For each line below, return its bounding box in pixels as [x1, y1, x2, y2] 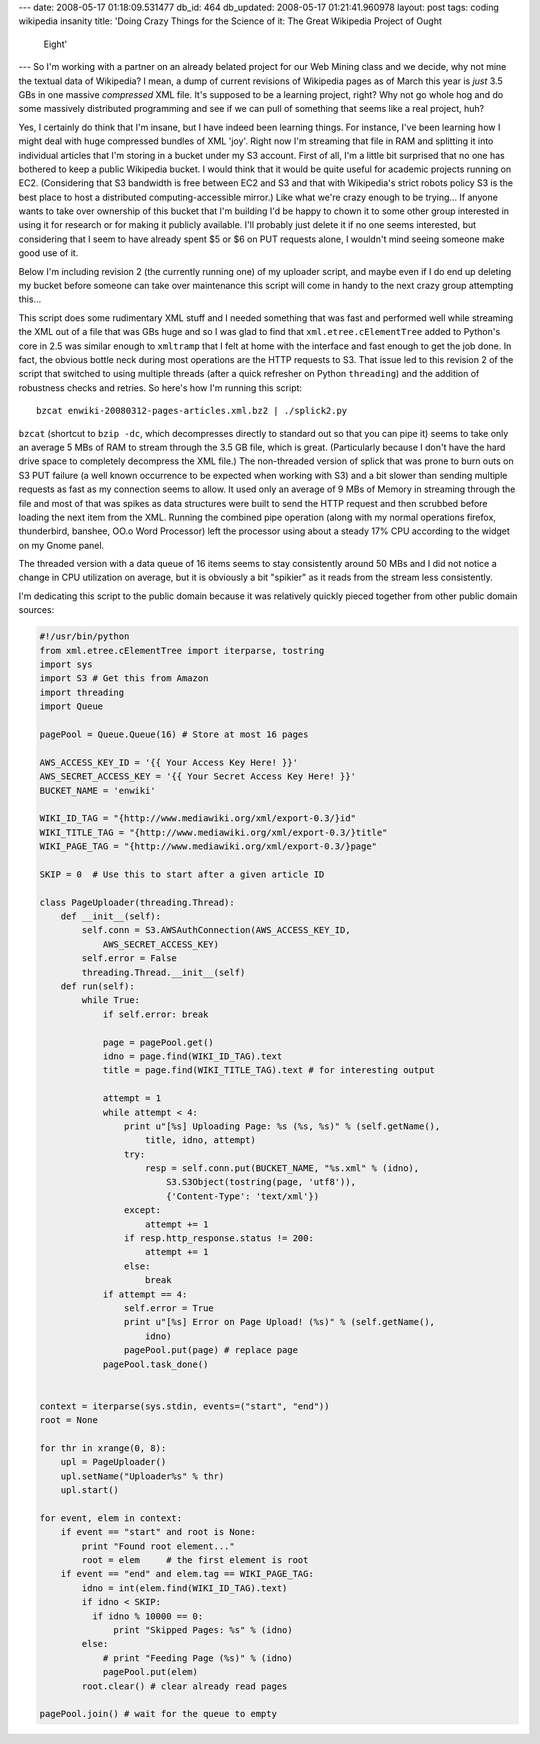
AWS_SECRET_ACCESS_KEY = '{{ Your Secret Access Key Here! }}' [39, 771, 357, 782]
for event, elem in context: [39, 1512, 183, 1524]
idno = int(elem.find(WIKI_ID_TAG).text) [81, 1582, 288, 1594]
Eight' [43, 38, 68, 50]
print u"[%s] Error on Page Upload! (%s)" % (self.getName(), [123, 1316, 435, 1328]
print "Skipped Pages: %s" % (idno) [113, 1624, 294, 1635]
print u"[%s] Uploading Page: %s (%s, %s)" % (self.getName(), [123, 1120, 441, 1132]
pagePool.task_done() [102, 1358, 209, 1370]
